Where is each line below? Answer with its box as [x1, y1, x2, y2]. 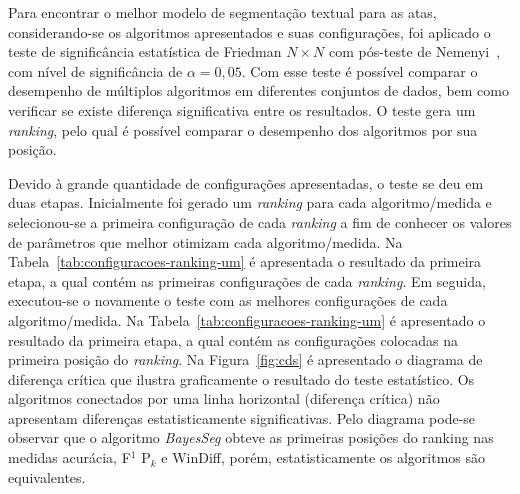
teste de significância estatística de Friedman [8, 41, 282, 62]
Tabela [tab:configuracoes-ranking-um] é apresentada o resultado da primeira [8, 251, 482, 272]
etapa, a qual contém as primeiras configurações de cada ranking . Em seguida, [8, 270, 486, 291]
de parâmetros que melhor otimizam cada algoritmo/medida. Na [8, 231, 403, 252]
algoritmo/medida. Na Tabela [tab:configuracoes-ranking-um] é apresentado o [8, 309, 486, 330]
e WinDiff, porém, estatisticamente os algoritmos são [161, 447, 486, 468]
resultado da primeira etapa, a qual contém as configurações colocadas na [8, 329, 459, 350]
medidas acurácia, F [8, 447, 131, 468]
